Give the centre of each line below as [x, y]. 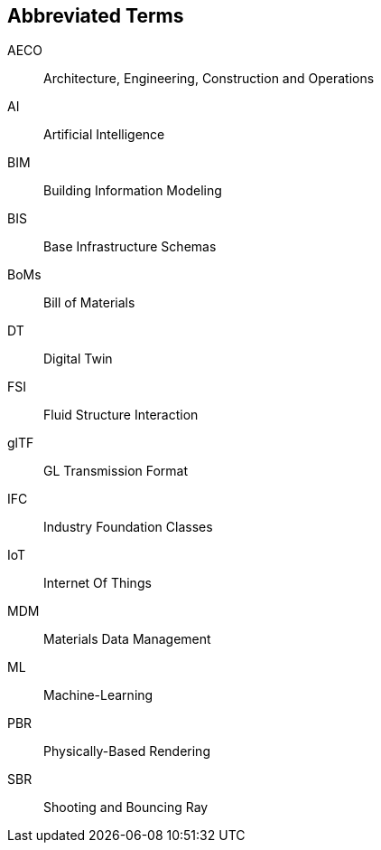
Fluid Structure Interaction [121, 415]
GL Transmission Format [116, 471]
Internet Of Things [98, 583]
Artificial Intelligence [104, 135]
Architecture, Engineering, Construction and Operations [209, 79]
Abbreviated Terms [96, 16]
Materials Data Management [127, 639]
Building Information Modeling [133, 191]
